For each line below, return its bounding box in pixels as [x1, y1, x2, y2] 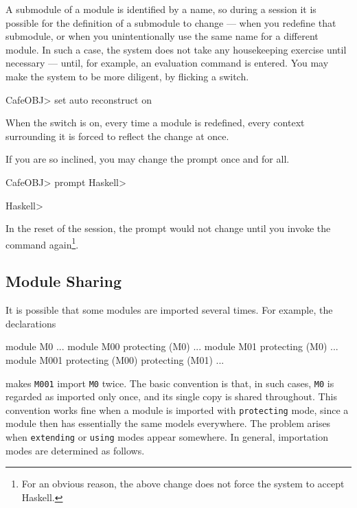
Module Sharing [5, 270, 122, 292]
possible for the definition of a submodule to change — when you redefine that [5, 15, 336, 30]
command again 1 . [5, 235, 79, 251]
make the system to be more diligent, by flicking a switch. [5, 69, 249, 83]
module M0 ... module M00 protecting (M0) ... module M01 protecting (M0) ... [5, 339, 338, 354]
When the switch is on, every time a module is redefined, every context [5, 115, 305, 130]
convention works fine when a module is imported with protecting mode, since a [5, 402, 349, 417]
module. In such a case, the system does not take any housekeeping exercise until [5, 42, 347, 56]
